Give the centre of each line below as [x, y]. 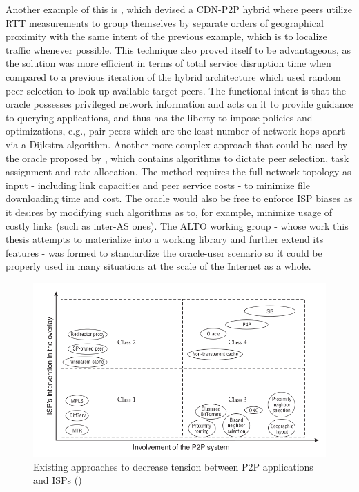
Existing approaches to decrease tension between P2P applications [173, 466]
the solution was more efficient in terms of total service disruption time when [168, 63]
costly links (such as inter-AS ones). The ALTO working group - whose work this [177, 225]
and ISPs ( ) [58, 480]
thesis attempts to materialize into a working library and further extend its [165, 239]
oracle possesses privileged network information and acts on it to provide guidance [179, 104]
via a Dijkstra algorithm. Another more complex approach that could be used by [177, 144]
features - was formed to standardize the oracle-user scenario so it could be [164, 252]
